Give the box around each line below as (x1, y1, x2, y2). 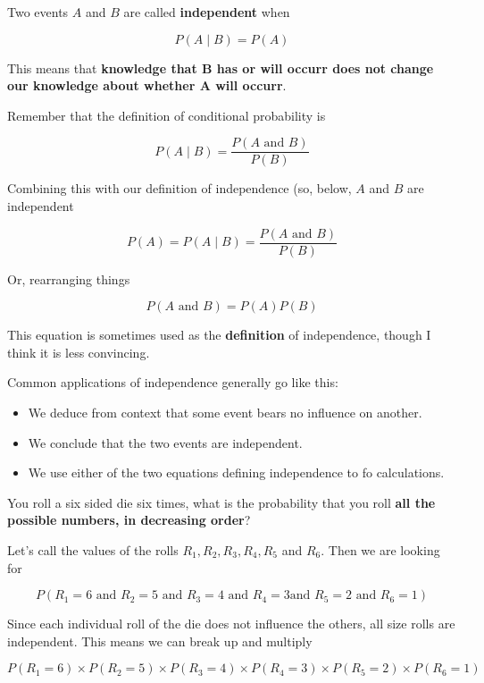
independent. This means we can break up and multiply (7, 631, 313, 650)
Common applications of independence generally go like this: (7, 373, 338, 392)
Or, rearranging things (7, 269, 130, 288)
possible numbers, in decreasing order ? (7, 510, 251, 529)
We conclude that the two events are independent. (28, 433, 303, 451)
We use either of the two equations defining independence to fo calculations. (28, 463, 445, 482)
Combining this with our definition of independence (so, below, (7, 179, 352, 198)
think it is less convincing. (7, 342, 150, 361)
